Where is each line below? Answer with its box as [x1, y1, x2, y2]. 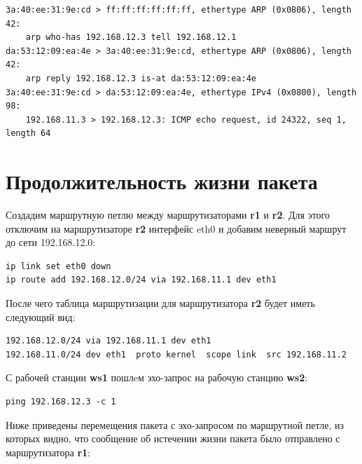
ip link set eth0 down [6, 261, 111, 271]
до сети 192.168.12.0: [6, 235, 96, 250]
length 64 [6, 128, 51, 139]
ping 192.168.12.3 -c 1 [6, 397, 116, 407]
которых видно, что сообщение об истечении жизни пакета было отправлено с [6, 431, 340, 446]
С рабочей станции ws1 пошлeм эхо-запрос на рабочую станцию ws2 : [6, 370, 308, 385]
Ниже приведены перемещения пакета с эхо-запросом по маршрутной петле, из [6, 417, 344, 432]
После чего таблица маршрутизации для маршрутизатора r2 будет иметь [6, 296, 315, 311]
